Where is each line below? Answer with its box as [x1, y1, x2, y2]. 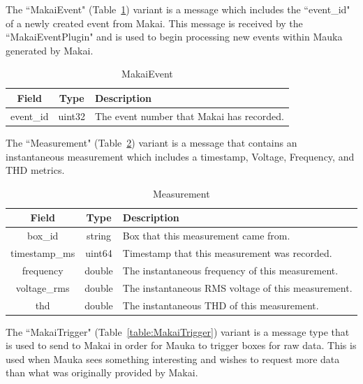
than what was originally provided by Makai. [6, 365, 198, 380]
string [86, 228, 112, 243]
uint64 [85, 245, 112, 260]
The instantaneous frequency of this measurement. [122, 263, 339, 277]
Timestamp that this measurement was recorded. [122, 245, 332, 260]
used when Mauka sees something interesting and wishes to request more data [6, 351, 340, 366]
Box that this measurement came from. [122, 228, 290, 243]
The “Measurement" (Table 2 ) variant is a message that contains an [6, 135, 297, 149]
